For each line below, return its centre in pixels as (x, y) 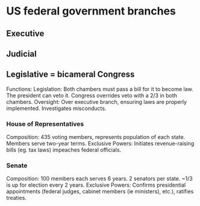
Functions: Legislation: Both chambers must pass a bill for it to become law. (100, 89)
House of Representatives (45, 124)
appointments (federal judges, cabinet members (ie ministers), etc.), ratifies (100, 192)
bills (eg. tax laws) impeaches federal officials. (64, 150)
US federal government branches (91, 11)
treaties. (17, 198)
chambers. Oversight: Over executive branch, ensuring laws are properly (97, 101)
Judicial (22, 53)
